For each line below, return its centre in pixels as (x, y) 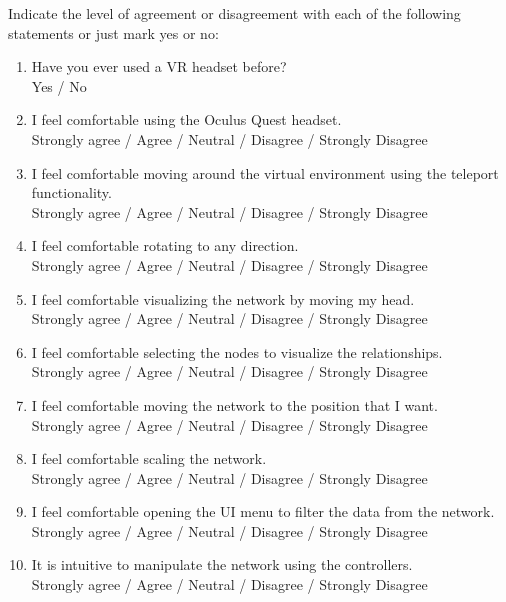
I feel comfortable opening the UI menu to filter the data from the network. (263, 511)
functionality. (71, 192)
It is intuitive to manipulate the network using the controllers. (222, 564)
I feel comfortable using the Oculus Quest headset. (186, 119)
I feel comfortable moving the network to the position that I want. (234, 404)
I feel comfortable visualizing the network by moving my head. (223, 298)
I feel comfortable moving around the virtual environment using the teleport (265, 172)
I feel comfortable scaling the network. (149, 458)
